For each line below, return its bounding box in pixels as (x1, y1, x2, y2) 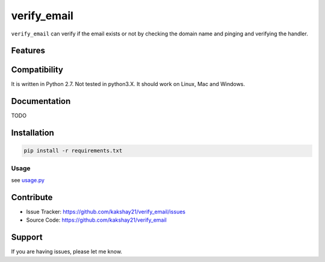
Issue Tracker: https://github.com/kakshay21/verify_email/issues (26, 208, 186, 216)
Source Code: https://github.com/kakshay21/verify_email (26, 216, 167, 224)
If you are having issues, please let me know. (11, 248, 123, 255)
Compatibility (11, 65, 63, 75)
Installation (11, 128, 54, 138)
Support (11, 232, 43, 243)
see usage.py (11, 177, 45, 184)
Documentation (11, 96, 71, 106)
